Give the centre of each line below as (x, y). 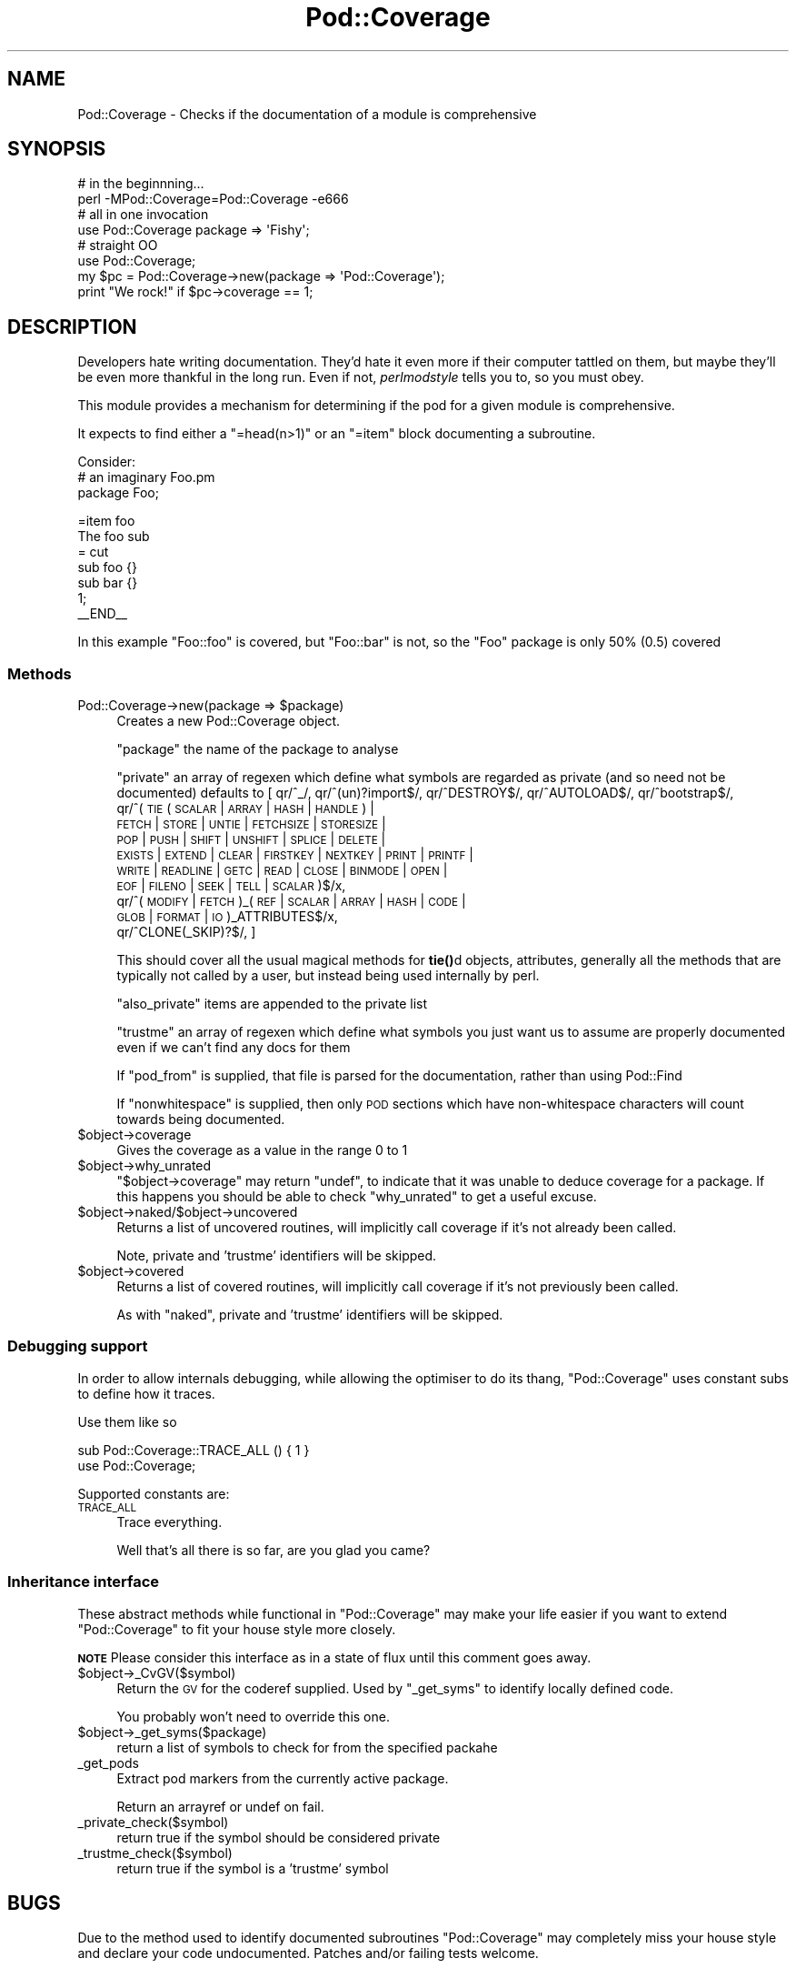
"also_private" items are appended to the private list (272, 1004)
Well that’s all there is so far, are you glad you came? (274, 1550)
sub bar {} (108, 583)
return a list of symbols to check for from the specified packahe (307, 1747)
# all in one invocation (143, 215)
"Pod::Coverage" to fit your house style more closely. (237, 1629)
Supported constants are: (154, 1493)
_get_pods (108, 1762)
